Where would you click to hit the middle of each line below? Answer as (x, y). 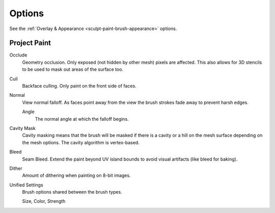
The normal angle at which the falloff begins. (82, 119)
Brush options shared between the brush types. (72, 192)
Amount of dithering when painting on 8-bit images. (76, 175)
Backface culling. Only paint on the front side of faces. (79, 86)
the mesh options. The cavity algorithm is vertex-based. (81, 142)
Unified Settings (26, 185)
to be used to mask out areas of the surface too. (73, 69)
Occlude (18, 55)
